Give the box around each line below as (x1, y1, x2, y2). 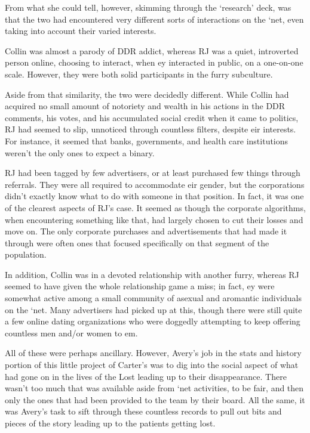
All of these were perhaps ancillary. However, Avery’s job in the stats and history (5, 347, 302, 359)
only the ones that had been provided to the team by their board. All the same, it (5, 393, 305, 406)
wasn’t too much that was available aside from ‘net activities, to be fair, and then (5, 382, 304, 394)
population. (5, 248, 47, 261)
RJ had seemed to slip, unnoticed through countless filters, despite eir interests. (5, 123, 296, 135)
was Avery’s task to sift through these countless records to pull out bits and (5, 405, 282, 417)
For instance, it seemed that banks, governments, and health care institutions (5, 134, 288, 147)
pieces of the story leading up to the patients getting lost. (5, 417, 216, 429)
